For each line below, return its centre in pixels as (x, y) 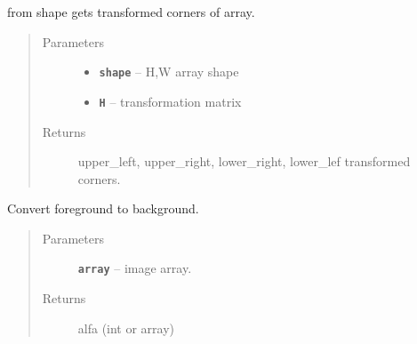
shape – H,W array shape (169, 72)
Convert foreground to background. (103, 208)
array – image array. (135, 268)
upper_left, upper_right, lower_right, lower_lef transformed (244, 161)
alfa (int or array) (126, 328)
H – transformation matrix (170, 101)
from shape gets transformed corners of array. (131, 12)
